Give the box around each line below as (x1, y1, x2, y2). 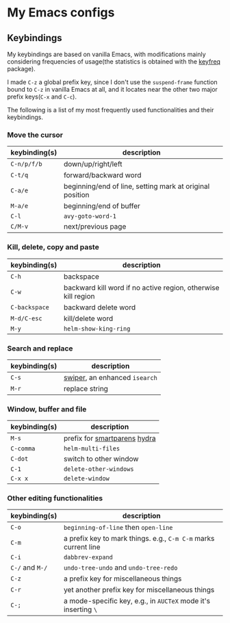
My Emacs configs (7, 5, 115, 21)
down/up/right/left (64, 160, 123, 169)
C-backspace (10, 303, 50, 311)
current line (64, 542, 101, 552)
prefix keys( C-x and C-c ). (7, 92, 77, 101)
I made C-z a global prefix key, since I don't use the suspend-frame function (7, 78, 218, 86)
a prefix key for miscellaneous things (64, 574, 182, 583)
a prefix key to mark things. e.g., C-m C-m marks (64, 534, 215, 544)
